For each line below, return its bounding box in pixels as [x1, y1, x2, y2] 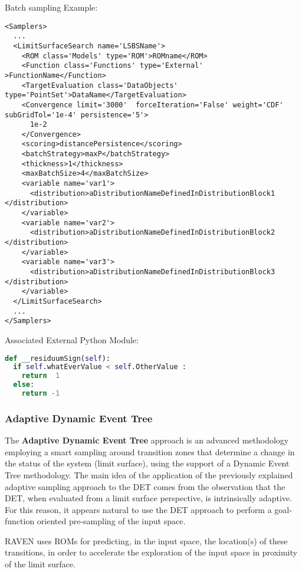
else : [13, 380, 35, 389]
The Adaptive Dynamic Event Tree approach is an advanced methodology [5, 434, 289, 446]
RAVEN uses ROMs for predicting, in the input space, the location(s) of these [5, 534, 288, 547]
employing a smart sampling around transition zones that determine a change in [5, 445, 295, 458]
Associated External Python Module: [5, 333, 139, 346]
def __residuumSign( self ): [5, 354, 110, 363]
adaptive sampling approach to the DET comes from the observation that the [5, 480, 285, 492]
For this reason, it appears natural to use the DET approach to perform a [5, 503, 272, 515]
